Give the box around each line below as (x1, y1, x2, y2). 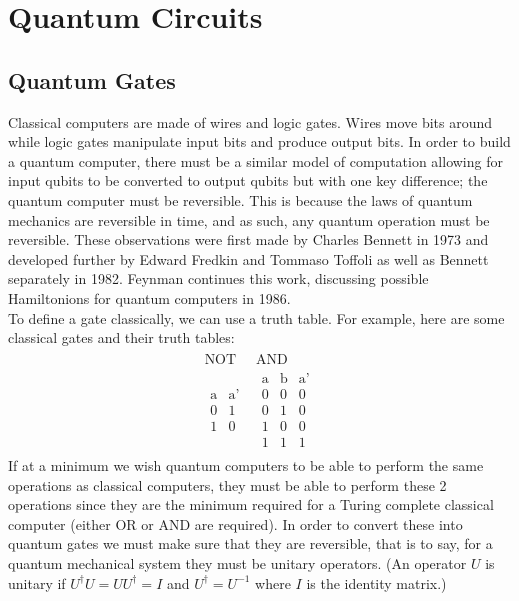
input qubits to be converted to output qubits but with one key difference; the (8, 170, 488, 191)
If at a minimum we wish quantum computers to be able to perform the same (8, 454, 484, 475)
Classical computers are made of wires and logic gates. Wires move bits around (8, 111, 493, 132)
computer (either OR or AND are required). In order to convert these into (8, 513, 463, 534)
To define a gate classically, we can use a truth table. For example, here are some (8, 307, 505, 328)
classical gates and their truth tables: (8, 327, 235, 348)
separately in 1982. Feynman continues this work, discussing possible (8, 268, 429, 289)
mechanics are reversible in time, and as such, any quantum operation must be (8, 209, 490, 230)
